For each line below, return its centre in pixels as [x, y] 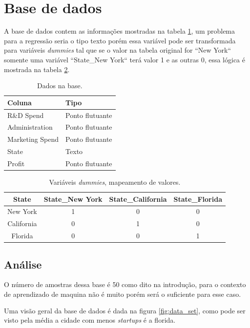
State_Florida [198, 199]
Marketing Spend [33, 139]
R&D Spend [26, 115]
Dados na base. [60, 86]
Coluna [20, 102]
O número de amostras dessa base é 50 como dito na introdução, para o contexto [125, 284]
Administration [30, 127]
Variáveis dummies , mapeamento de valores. [115, 182]
